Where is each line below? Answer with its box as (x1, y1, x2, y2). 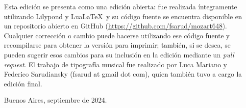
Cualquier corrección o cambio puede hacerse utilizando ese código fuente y (4, 30, 230, 40)
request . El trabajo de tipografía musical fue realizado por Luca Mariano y (4, 59, 227, 69)
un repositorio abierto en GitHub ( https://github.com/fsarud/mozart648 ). (4, 21, 227, 31)
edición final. (4, 78, 42, 88)
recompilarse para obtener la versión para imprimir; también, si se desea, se (4, 40, 231, 50)
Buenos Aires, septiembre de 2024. (4, 95, 107, 105)
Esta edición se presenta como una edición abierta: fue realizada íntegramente (4, 1, 237, 11)
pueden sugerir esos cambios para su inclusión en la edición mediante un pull (4, 49, 234, 59)
